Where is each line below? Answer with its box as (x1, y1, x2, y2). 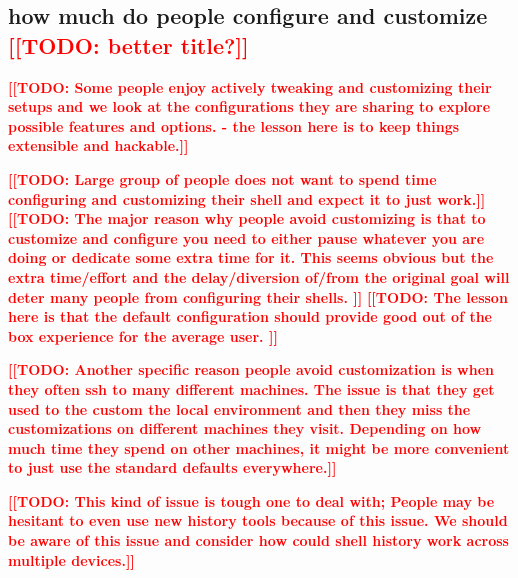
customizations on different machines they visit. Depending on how (8, 418, 482, 439)
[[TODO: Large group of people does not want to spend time (8, 168, 437, 189)
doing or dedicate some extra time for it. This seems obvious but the (8, 247, 494, 268)
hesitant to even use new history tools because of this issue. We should (8, 510, 508, 531)
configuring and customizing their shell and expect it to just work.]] (8, 188, 486, 209)
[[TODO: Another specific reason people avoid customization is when (8, 359, 495, 380)
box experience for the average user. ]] (8, 325, 278, 346)
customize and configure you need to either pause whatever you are (8, 227, 485, 248)
